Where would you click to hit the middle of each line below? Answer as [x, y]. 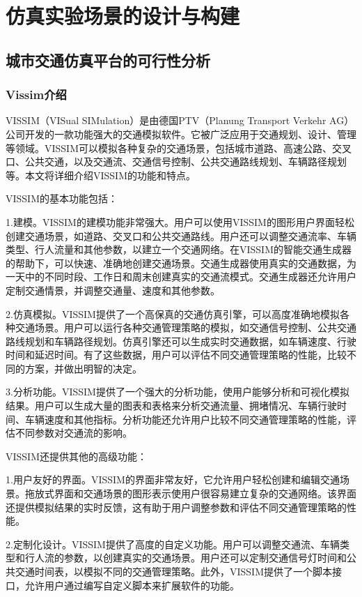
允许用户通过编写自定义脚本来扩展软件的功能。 [132, 585]
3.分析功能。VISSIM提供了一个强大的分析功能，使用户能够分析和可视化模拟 [178, 392]
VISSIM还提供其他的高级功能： [77, 456]
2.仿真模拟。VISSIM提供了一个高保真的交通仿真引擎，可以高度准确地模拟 [173, 313]
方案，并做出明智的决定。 [83, 368]
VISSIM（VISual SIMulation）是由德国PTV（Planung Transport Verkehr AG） [180, 120]
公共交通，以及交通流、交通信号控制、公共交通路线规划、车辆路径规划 [186, 161]
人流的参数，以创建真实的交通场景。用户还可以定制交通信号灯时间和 [190, 558]
